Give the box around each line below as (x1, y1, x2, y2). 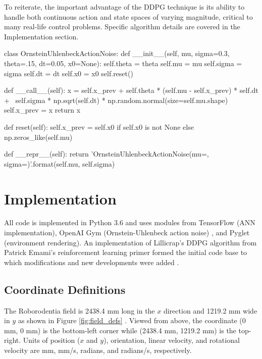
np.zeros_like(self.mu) (4, 131, 73, 142)
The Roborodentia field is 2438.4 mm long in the (4, 305, 155, 316)
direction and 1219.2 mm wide (163, 305, 257, 316)
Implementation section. (4, 31, 79, 41)
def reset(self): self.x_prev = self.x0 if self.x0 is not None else (4, 121, 194, 132)
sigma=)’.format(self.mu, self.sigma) (4, 158, 115, 169)
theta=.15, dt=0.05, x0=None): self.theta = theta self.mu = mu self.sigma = (4, 58, 242, 68)
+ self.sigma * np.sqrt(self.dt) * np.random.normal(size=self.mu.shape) (4, 94, 228, 105)
